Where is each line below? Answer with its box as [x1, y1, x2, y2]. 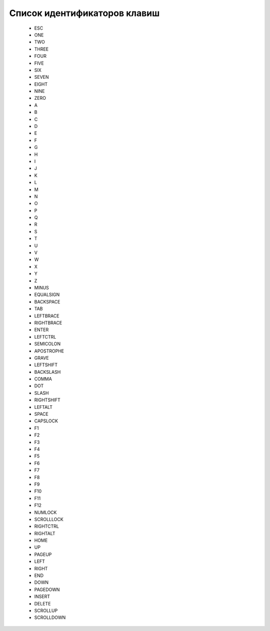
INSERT [34, 593, 50, 599]
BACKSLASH [34, 369, 61, 375]
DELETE [34, 600, 51, 606]
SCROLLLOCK [34, 516, 63, 522]
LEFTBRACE [34, 312, 59, 319]
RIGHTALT [34, 530, 55, 536]
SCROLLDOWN [34, 614, 66, 620]
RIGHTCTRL [34, 523, 59, 529]
